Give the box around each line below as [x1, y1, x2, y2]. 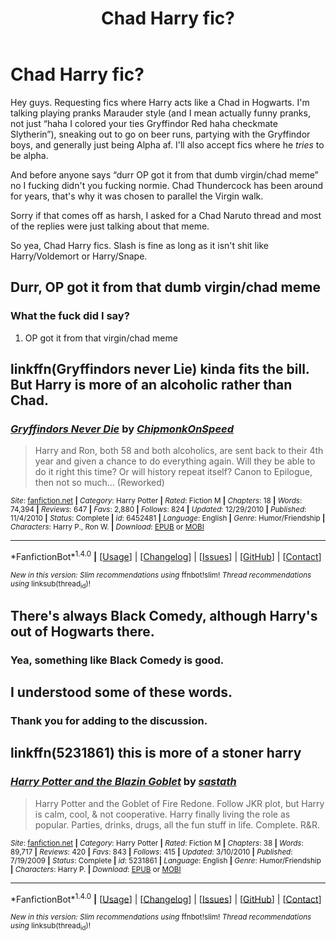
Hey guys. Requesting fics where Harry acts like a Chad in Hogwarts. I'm [10, 96, 310, 108]
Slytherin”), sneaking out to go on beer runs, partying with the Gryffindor [10, 128, 311, 140]
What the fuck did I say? [10, 309, 130, 323]
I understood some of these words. [10, 684, 233, 701]
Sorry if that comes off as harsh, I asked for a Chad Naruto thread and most [10, 209, 322, 221]
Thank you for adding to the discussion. [10, 713, 208, 727]
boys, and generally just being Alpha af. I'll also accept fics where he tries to [10, 138, 325, 151]
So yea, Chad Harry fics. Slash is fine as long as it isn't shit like [10, 239, 269, 251]
